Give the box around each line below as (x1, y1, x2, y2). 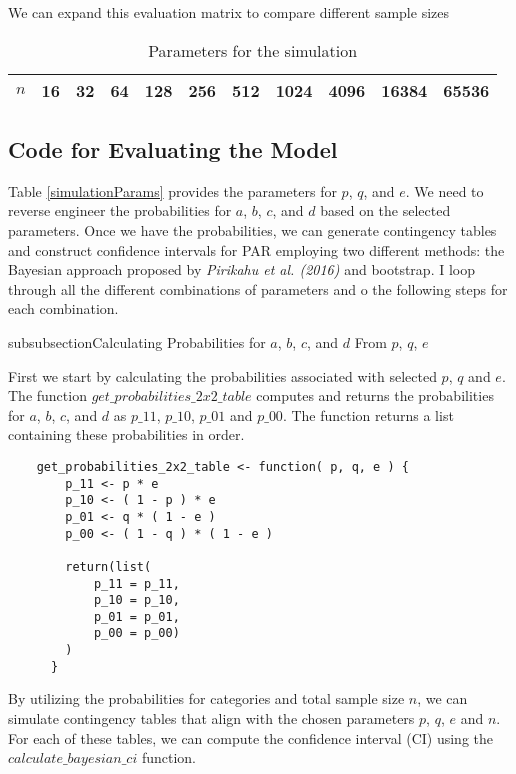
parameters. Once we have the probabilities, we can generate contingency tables (8, 219, 497, 240)
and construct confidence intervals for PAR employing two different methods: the (8, 239, 505, 260)
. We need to (405, 180, 484, 201)
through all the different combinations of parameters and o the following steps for (8, 278, 508, 299)
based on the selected (320, 200, 451, 221)
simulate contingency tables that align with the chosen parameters (8, 708, 415, 729)
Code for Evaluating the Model (8, 133, 338, 164)
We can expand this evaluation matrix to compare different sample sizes (8, 2, 449, 22)
